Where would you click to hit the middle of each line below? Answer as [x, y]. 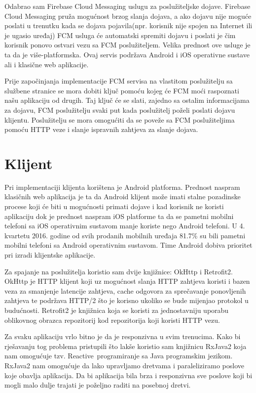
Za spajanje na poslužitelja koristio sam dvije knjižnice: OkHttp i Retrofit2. [119, 271]
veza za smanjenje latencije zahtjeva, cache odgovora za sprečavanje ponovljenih [125, 290]
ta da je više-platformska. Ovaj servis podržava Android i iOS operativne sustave [127, 54]
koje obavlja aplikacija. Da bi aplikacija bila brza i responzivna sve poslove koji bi [128, 375]
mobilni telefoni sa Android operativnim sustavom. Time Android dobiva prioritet [128, 245]
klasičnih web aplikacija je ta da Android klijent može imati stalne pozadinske [123, 196]
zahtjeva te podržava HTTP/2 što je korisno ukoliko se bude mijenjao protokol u [127, 300]
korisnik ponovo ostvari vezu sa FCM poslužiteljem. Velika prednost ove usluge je [128, 45]
